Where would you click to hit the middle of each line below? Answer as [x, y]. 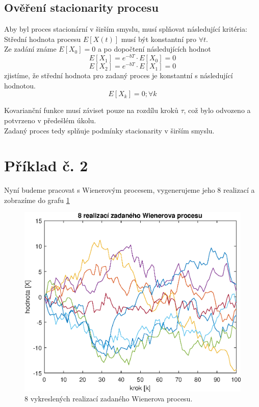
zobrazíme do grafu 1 [37, 200]
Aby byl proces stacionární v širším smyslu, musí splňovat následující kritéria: [126, 29]
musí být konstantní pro [159, 39]
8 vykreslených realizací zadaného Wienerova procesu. [109, 399]
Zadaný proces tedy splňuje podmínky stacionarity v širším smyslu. [109, 130]
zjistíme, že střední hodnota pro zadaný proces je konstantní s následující [119, 75]
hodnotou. [20, 85]
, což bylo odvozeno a [217, 110]
